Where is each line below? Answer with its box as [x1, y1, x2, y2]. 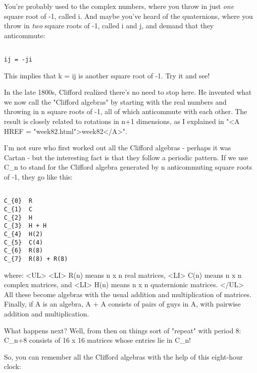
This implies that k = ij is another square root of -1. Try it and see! [4, 70, 210, 80]
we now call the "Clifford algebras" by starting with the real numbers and [4, 96, 227, 107]
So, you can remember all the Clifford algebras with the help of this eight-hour [4, 351, 243, 362]
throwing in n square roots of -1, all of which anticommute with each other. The [4, 106, 247, 117]
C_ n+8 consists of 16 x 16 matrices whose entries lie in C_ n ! [4, 335, 191, 345]
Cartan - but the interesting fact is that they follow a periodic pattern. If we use [4, 152, 248, 162]
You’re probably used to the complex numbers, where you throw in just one [4, 1, 234, 11]
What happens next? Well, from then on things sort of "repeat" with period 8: [4, 325, 241, 335]
